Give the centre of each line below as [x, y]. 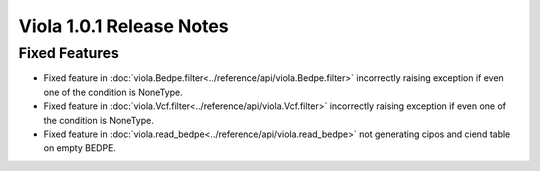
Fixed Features [69, 53]
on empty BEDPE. [80, 148]
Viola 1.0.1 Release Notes [123, 26]
